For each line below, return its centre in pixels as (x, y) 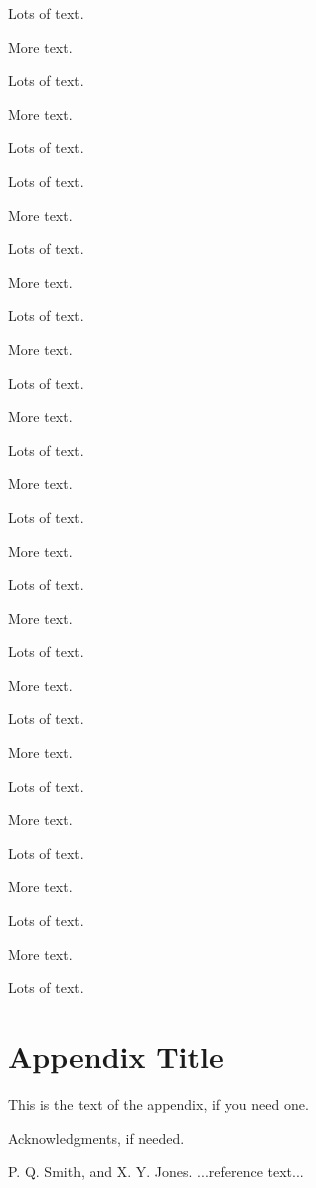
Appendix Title (116, 1056)
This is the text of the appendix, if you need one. (158, 1103)
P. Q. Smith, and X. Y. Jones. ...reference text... (156, 1171)
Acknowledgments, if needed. (96, 1137)
